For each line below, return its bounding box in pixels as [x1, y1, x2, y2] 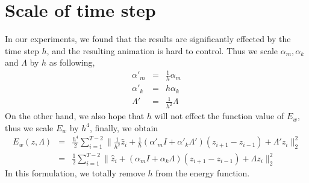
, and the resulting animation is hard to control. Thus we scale [46, 44, 278, 57]
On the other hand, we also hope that [5, 110, 145, 122]
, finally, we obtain [89, 121, 158, 134]
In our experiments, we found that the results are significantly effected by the [5, 33, 291, 45]
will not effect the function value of [154, 110, 284, 122]
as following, [49, 56, 95, 69]
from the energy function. [155, 167, 250, 179]
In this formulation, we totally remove [5, 167, 145, 179]
